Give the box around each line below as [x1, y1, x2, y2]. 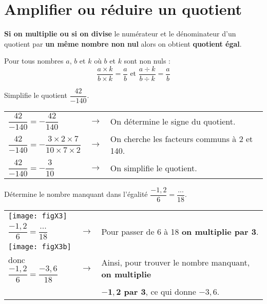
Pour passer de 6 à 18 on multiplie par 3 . [101, 225, 259, 237]
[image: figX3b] [8, 242, 71, 251]
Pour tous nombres [4, 55, 64, 66]
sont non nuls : [124, 55, 170, 66]
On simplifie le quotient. [110, 161, 197, 174]
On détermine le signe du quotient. [110, 115, 236, 127]
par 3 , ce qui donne [124, 286, 196, 298]
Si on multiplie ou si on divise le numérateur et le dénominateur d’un [4, 28, 236, 39]
